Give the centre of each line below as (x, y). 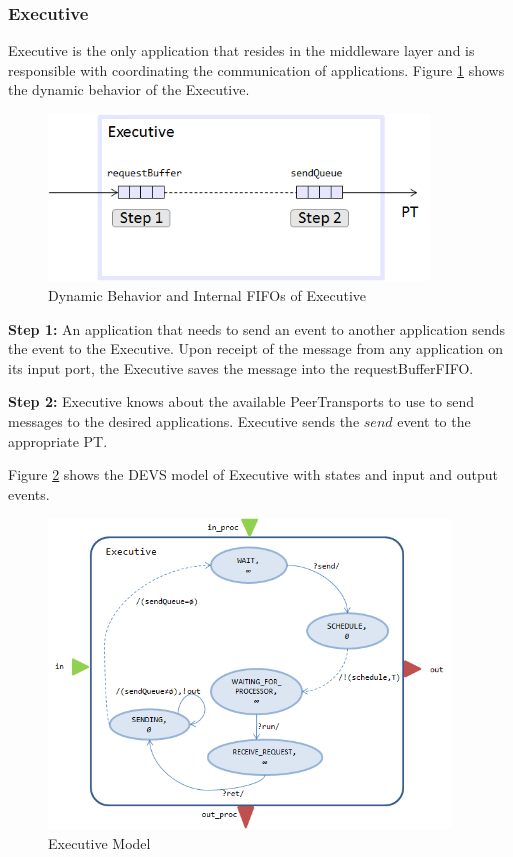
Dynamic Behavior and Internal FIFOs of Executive (207, 295)
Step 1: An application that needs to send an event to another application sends (256, 328)
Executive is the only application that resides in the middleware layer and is (241, 50)
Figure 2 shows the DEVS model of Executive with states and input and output (253, 474)
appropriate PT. (58, 440)
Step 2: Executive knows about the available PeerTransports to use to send (241, 401)
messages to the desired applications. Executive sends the (184, 421)
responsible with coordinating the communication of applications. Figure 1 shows (256, 69)
